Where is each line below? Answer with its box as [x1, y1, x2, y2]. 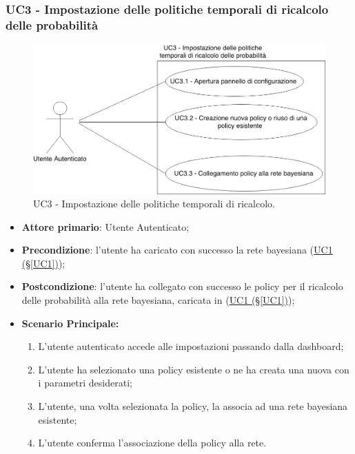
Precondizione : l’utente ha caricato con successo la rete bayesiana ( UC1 [21, 243, 333, 257]
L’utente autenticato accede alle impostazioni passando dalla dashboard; [38, 339, 344, 353]
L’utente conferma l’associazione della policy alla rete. [38, 435, 267, 450]
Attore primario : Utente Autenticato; [21, 219, 190, 234]
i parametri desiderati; [38, 375, 132, 390]
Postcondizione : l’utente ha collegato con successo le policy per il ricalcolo [21, 279, 343, 293]
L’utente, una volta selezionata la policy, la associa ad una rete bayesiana [38, 399, 348, 413]
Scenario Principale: [21, 316, 119, 330]
